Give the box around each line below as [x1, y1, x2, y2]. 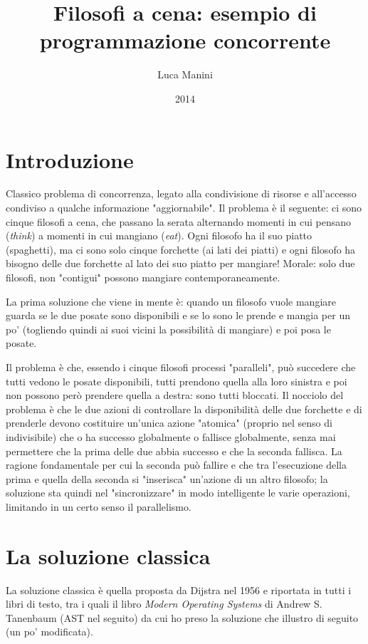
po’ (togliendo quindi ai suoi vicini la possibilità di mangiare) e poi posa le [6, 321, 331, 336]
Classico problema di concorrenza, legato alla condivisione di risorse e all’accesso [6, 186, 357, 201]
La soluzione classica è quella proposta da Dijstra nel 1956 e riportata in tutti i [6, 582, 352, 597]
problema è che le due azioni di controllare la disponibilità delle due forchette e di [6, 401, 362, 416]
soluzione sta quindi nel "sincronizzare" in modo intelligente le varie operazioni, [6, 485, 350, 500]
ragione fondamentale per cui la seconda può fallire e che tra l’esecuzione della [6, 457, 347, 472]
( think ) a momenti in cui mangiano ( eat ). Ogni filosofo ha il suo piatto [6, 228, 312, 243]
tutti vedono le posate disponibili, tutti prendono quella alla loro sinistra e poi [6, 373, 347, 388]
